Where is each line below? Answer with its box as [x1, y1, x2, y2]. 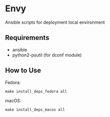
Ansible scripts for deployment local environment [5, 19, 105, 25]
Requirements [5, 34, 49, 42]
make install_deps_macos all [5, 107, 65, 112]
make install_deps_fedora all [5, 89, 68, 94]
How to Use [5, 66, 41, 75]
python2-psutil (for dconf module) [12, 52, 82, 58]
